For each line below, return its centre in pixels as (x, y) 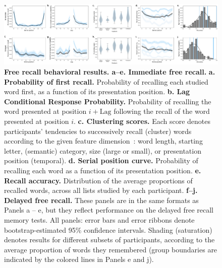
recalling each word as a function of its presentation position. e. (103, 171)
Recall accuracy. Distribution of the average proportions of (98, 180)
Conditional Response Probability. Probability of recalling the (108, 101)
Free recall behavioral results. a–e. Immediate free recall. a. (110, 72)
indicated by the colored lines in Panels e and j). (79, 259)
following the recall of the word (162, 111)
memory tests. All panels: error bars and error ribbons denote (99, 219)
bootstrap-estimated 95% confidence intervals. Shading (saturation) (108, 229)
